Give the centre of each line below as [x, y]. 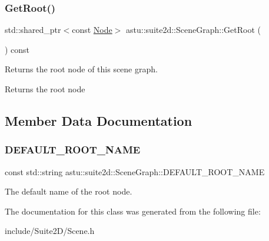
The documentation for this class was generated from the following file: [133, 211]
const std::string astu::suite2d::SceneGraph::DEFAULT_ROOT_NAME [135, 171]
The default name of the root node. [69, 191]
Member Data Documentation [99, 120]
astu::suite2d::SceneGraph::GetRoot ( [193, 30]
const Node [92, 30]
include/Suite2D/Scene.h [50, 231]
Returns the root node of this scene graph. [81, 69]
